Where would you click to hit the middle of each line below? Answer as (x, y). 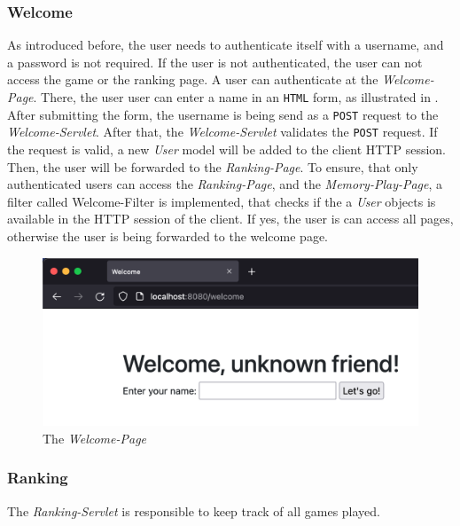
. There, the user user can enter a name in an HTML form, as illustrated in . (236, 97)
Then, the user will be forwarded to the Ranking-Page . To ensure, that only (213, 166)
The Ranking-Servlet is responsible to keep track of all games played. (194, 510)
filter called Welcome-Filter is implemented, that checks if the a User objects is (222, 201)
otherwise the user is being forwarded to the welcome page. (168, 236)
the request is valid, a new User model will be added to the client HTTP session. (227, 149)
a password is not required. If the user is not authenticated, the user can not (215, 62)
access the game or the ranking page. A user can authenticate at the (193, 79)
